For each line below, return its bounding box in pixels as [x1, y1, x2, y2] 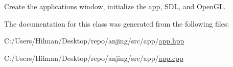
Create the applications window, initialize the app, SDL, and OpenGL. [4, 1, 226, 11]
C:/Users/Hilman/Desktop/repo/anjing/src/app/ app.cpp [4, 52, 183, 63]
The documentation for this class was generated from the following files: [4, 18, 229, 29]
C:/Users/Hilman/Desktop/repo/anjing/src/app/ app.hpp [4, 35, 184, 46]
